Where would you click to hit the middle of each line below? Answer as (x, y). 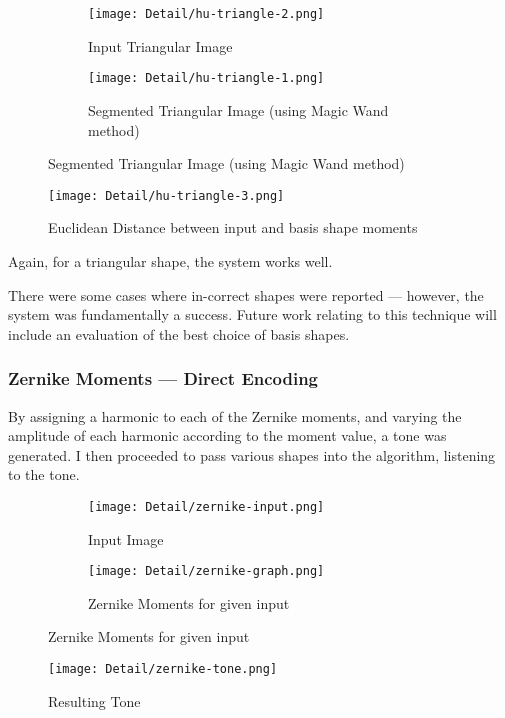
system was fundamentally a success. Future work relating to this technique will (252, 314)
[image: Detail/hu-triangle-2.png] (206, 14)
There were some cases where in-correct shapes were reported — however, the (246, 294)
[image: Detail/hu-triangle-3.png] (166, 195)
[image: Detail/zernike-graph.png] (206, 571)
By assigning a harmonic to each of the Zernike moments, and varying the (235, 415)
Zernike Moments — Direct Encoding (163, 378)
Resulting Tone (94, 700)
